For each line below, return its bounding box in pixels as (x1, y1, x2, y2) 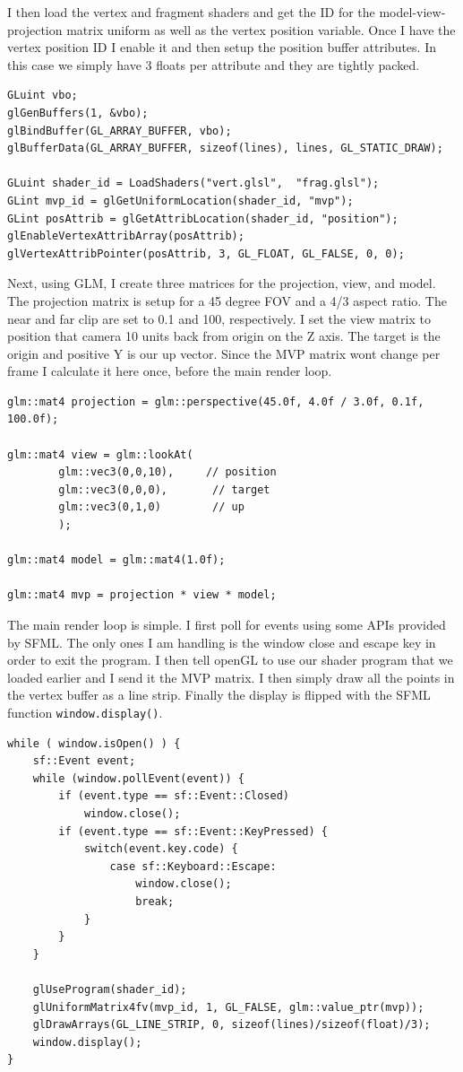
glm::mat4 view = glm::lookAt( (7, 448, 193, 461)
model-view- (379, 3, 446, 21)
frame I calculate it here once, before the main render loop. (7, 362, 332, 380)
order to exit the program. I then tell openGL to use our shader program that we (7, 650, 453, 669)
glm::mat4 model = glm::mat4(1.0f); (7, 553, 226, 567)
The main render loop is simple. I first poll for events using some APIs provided (7, 615, 446, 633)
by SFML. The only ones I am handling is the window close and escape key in (7, 632, 436, 651)
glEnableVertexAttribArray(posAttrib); (7, 230, 244, 243)
